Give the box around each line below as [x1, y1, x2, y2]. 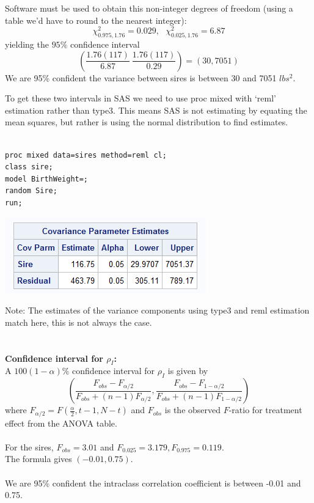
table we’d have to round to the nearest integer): [5, 13, 187, 26]
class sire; [5, 163, 53, 172]
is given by [167, 364, 208, 377]
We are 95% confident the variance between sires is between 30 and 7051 [5, 71, 277, 84]
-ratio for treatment [228, 403, 302, 416]
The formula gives [5, 452, 72, 465]
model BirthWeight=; [5, 174, 89, 183]
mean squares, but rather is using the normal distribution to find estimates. [5, 116, 288, 128]
